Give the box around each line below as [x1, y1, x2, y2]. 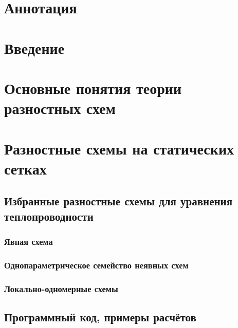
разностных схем [4, 98, 116, 119]
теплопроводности [4, 208, 94, 224]
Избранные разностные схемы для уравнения [4, 193, 233, 209]
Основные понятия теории [4, 77, 182, 98]
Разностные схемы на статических [4, 138, 234, 159]
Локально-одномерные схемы [4, 282, 118, 295]
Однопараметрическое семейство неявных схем [4, 258, 189, 271]
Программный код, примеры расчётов [4, 308, 196, 324]
